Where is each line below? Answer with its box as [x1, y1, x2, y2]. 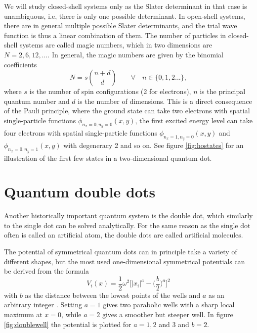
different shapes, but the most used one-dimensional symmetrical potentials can [4, 256, 245, 266]
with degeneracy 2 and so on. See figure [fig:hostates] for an [63, 140, 244, 150]
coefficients [4, 59, 37, 69]
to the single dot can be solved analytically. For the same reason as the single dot [4, 220, 251, 230]
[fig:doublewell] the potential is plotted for [4, 319, 131, 329]
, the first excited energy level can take [135, 115, 253, 125]
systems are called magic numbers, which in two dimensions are [19, 40, 212, 50]
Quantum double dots [4, 182, 156, 202]
